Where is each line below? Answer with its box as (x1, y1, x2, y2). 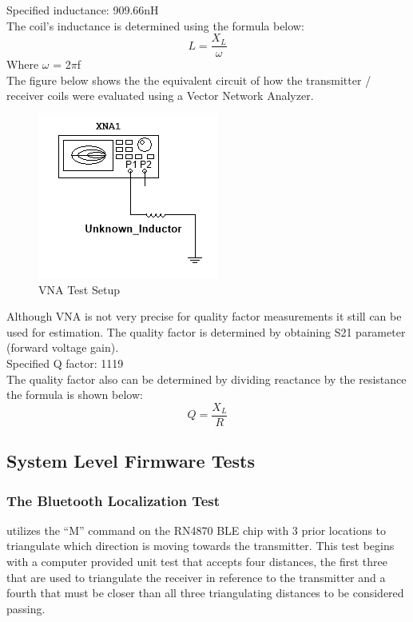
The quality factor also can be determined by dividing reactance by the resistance (6, 370, 407, 387)
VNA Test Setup (38, 281, 120, 297)
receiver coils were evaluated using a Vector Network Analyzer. (6, 87, 314, 104)
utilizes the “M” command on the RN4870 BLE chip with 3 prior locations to (6, 521, 387, 538)
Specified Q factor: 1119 (6, 355, 124, 371)
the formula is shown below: (6, 386, 143, 403)
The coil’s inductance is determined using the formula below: (6, 17, 304, 34)
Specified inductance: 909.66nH (6, 2, 159, 18)
